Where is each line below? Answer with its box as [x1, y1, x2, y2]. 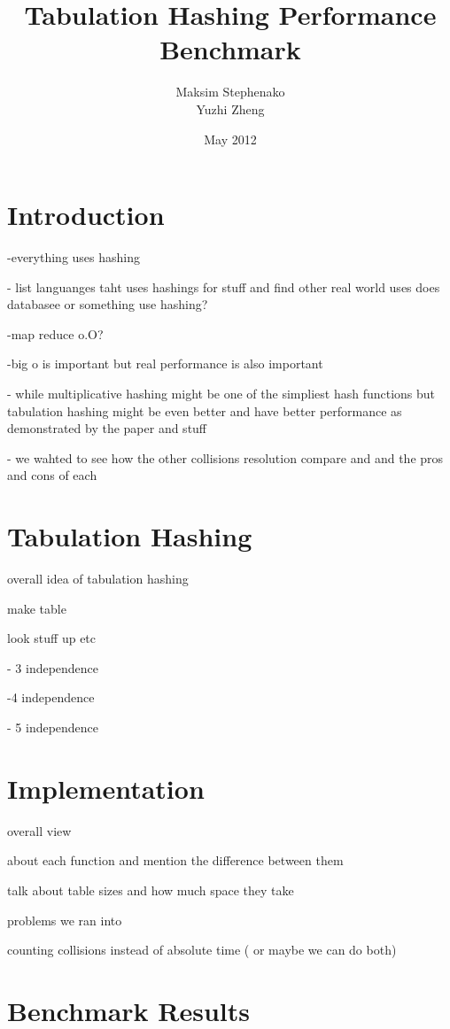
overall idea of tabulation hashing [7, 569, 189, 588]
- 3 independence [7, 658, 99, 677]
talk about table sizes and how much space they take [7, 880, 294, 899]
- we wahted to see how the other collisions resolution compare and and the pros [7, 448, 444, 467]
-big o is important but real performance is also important [7, 354, 323, 373]
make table [7, 599, 66, 617]
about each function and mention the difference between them [7, 851, 344, 870]
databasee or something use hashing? [7, 295, 208, 313]
